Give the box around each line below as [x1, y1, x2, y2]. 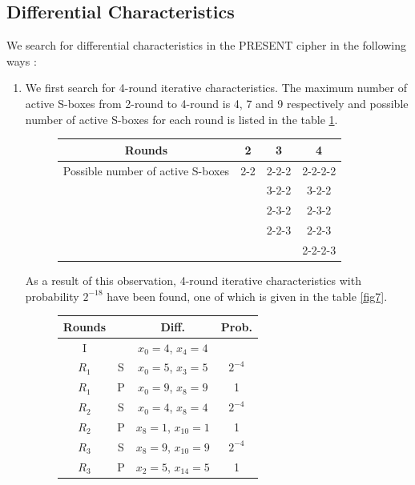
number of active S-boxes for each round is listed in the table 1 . [25, 110, 338, 127]
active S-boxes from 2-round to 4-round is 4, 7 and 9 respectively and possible [25, 94, 409, 111]
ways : [6, 52, 37, 69]
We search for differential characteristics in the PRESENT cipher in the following [6, 37, 407, 54]
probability [25, 287, 79, 304]
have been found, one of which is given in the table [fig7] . [107, 287, 388, 304]
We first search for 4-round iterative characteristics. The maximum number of [25, 79, 408, 96]
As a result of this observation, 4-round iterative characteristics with [25, 271, 361, 288]
